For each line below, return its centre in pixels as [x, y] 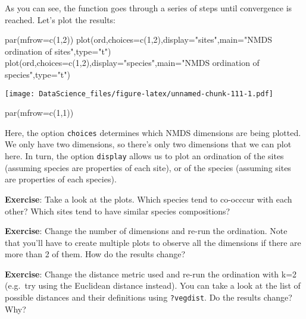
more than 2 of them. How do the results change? [95, 254]
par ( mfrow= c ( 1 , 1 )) [39, 113]
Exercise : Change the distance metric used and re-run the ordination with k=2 [151, 274]
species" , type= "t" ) [38, 74]
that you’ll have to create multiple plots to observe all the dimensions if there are [153, 242]
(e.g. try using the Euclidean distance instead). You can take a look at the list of [153, 285]
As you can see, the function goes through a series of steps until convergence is [149, 8]
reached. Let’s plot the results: [60, 19]
